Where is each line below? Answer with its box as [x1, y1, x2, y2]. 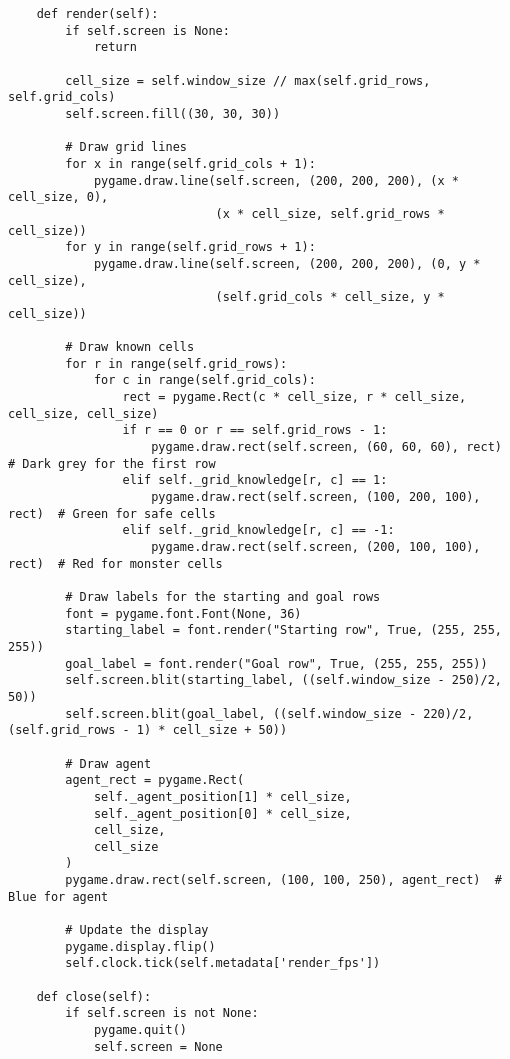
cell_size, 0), [8, 190, 109, 205]
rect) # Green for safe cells [8, 506, 216, 521]
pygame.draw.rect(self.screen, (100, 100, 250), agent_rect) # [65, 873, 502, 888]
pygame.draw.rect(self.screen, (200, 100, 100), [151, 540, 481, 554]
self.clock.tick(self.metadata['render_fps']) [65, 956, 381, 971]
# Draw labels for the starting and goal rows [65, 589, 381, 604]
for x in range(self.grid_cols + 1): [65, 156, 316, 171]
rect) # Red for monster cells [8, 556, 223, 571]
